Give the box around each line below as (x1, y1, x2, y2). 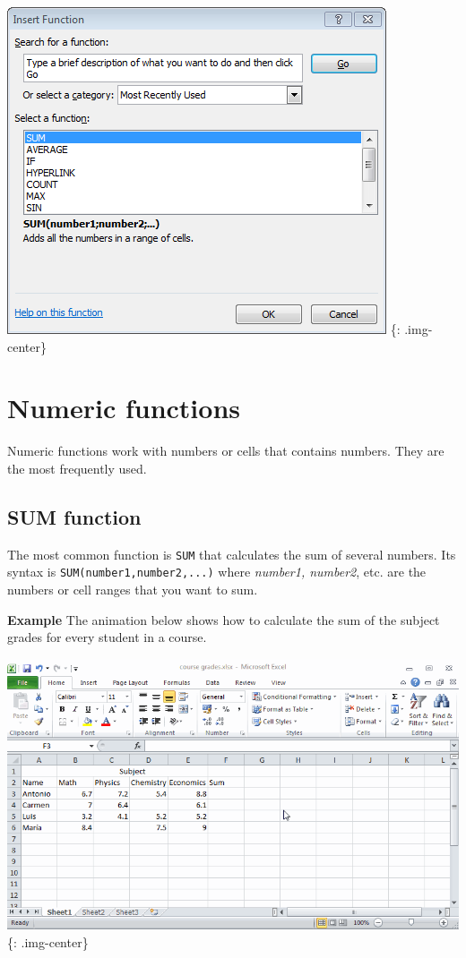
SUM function (7, 502, 142, 530)
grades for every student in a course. (7, 628, 207, 646)
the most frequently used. (7, 458, 147, 477)
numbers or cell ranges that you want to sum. (7, 580, 258, 599)
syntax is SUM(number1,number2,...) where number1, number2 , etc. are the (7, 562, 427, 581)
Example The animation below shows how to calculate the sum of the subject (7, 610, 440, 629)
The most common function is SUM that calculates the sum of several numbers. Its (7, 544, 456, 563)
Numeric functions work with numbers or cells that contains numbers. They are (7, 441, 444, 460)
